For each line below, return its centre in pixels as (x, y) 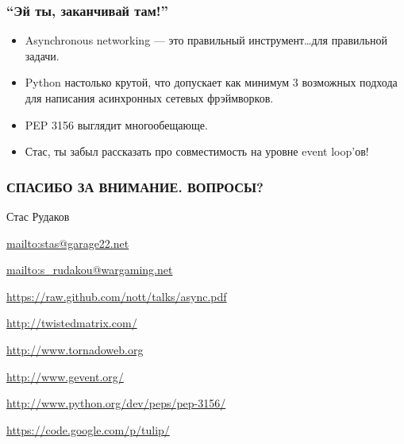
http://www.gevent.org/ (65, 376)
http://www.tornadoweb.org (75, 349)
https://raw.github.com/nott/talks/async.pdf (117, 296)
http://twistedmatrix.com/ (72, 323)
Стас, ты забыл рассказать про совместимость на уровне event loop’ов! (197, 151)
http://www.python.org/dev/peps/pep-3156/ (116, 403)
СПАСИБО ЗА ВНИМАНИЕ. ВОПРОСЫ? (135, 186)
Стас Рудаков (38, 216)
